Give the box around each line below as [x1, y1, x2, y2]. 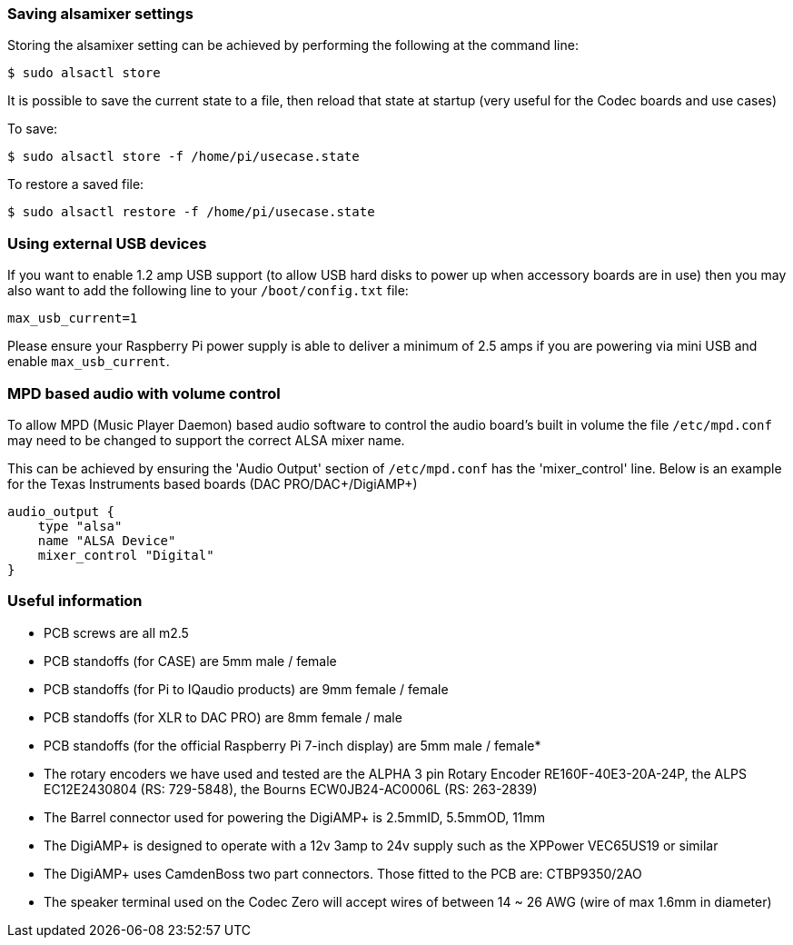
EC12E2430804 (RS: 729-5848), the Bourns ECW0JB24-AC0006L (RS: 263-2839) [44, 781, 538, 797]
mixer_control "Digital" [37, 547, 214, 562]
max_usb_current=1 [7, 311, 138, 326]
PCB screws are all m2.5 [44, 624, 189, 641]
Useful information [7, 592, 143, 611]
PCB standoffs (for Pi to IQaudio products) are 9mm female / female [44, 681, 449, 697]
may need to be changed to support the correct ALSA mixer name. [7, 432, 405, 448]
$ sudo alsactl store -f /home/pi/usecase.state [7, 149, 360, 164]
